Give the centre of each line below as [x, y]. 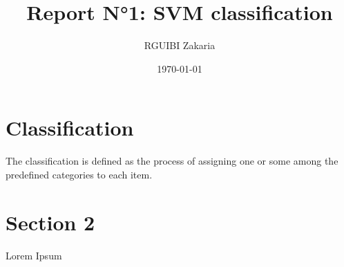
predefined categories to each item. [79, 174]
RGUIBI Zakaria [180, 45]
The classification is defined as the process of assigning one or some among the [172, 161]
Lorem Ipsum [34, 255]
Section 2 [50, 222]
